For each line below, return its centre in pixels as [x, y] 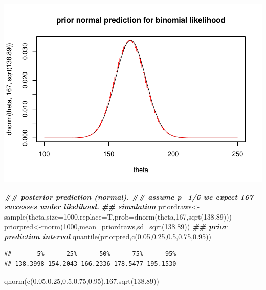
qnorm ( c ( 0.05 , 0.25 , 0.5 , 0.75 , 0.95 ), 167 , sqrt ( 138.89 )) [82, 281]
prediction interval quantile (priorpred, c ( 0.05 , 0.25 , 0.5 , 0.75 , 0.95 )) [108, 236]
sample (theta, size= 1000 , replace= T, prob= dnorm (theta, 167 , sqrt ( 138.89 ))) [118, 216]
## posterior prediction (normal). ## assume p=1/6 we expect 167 [129, 196]
